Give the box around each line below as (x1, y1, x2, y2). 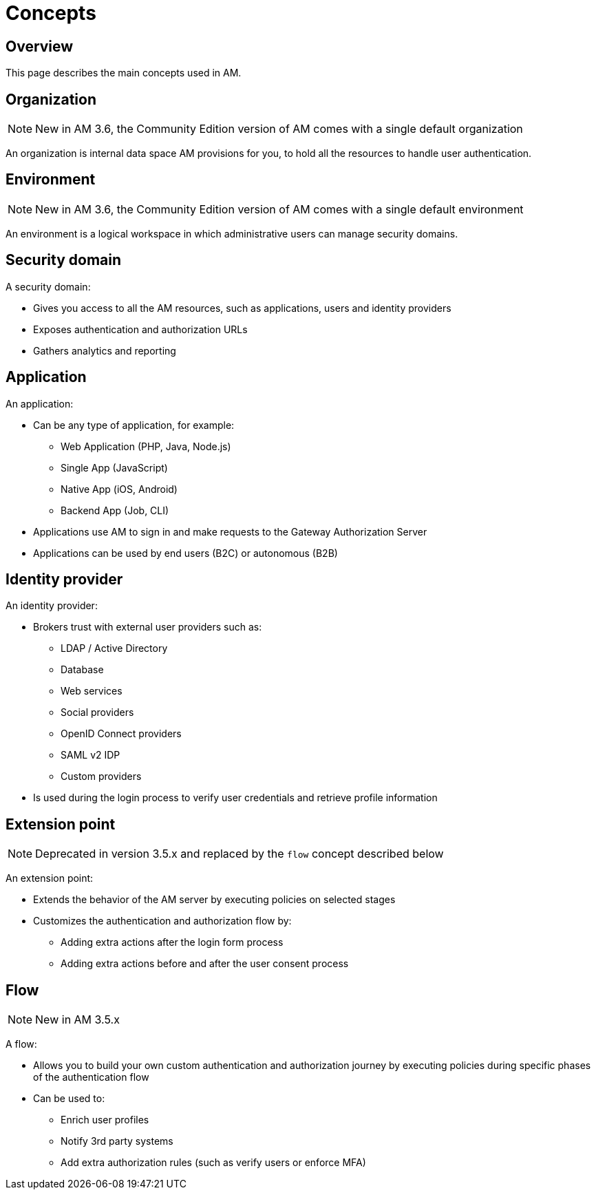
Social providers (61, 706, 134, 719)
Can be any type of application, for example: (33, 419, 235, 431)
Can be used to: (33, 1092, 105, 1105)
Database (61, 664, 104, 676)
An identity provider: (6, 600, 98, 612)
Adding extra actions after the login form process (61, 936, 284, 949)
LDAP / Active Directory (61, 642, 168, 655)
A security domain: (6, 280, 91, 293)
